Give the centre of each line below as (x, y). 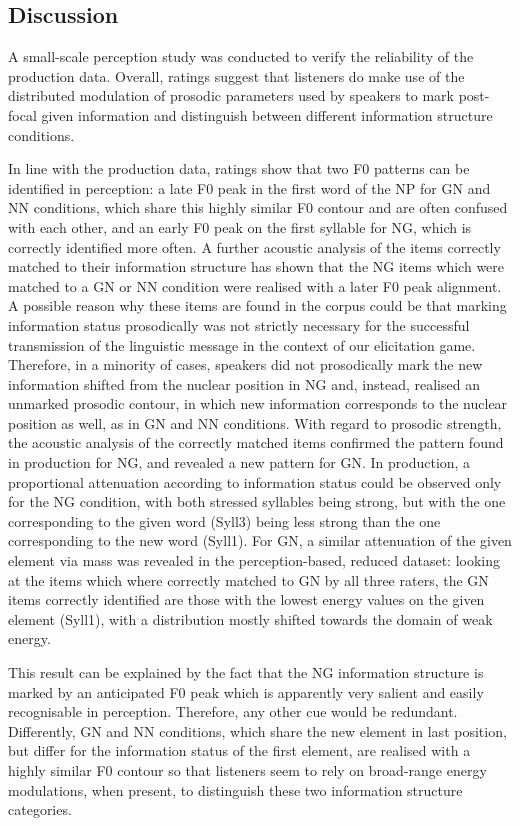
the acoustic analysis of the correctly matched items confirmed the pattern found (256, 442)
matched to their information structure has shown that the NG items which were (256, 266)
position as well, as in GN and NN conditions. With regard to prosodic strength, (255, 422)
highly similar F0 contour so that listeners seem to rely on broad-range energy (247, 769)
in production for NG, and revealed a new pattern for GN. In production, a (239, 462)
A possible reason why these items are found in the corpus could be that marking (257, 305)
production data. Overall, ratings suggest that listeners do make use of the (236, 75)
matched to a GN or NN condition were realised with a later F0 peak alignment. (255, 285)
